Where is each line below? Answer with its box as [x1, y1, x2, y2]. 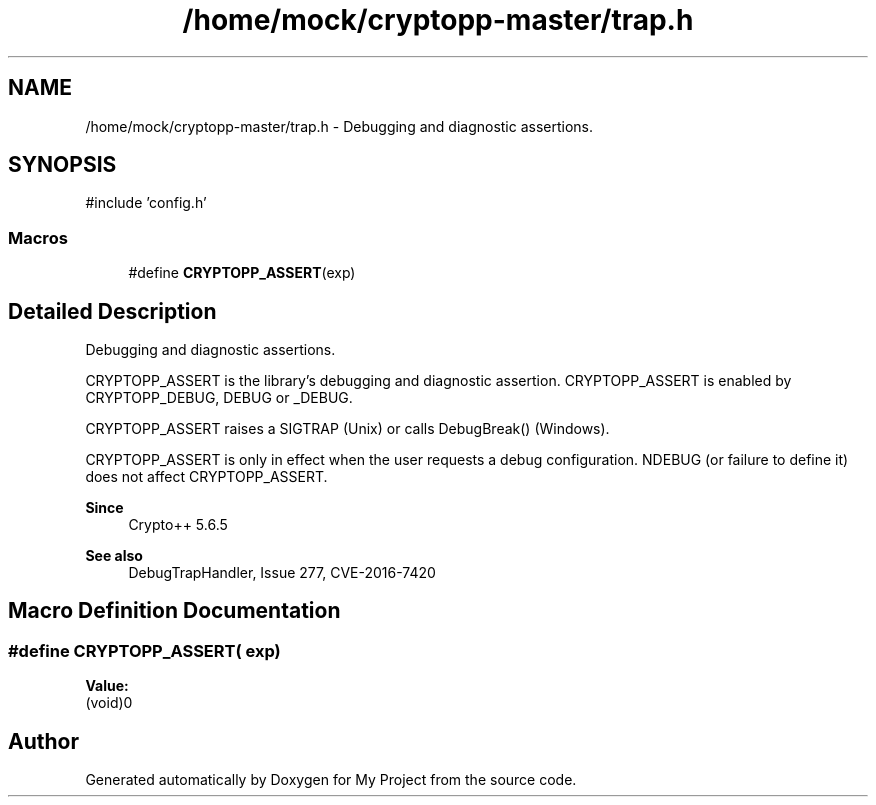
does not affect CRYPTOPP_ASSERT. [85, 468, 328, 486]
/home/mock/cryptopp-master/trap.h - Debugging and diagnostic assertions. [85, 117, 594, 135]
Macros [8, 227, 68, 248]
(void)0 [85, 694, 133, 712]
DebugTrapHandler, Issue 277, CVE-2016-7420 [128, 564, 436, 582]
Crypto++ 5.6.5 [128, 516, 228, 534]
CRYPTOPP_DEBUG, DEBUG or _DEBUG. [85, 389, 353, 407]
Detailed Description [8, 298, 217, 324]
